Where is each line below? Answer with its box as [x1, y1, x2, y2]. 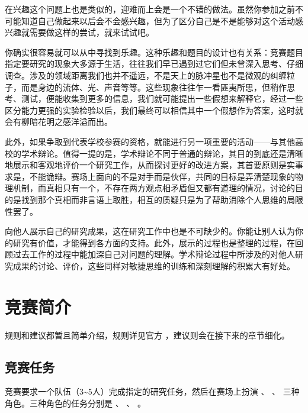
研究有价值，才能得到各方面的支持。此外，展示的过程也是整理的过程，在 [12, 236, 295, 249]
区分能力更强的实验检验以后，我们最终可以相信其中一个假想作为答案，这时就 [5, 104, 303, 116]
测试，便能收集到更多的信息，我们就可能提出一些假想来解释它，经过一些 [21, 92, 303, 105]
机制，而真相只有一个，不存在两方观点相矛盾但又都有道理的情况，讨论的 [12, 182, 295, 194]
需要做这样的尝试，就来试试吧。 [29, 26, 154, 38]
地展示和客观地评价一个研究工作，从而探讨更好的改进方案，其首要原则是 [5, 159, 287, 171]
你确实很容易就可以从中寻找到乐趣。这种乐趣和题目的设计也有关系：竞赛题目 [5, 46, 303, 58]
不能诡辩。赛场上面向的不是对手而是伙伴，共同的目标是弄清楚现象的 [29, 170, 295, 182]
